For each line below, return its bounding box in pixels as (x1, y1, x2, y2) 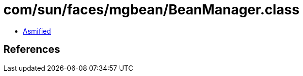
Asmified (23, 26, 51, 35)
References (3, 43, 60, 56)
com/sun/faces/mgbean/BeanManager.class (3, 1, 300, 18)
